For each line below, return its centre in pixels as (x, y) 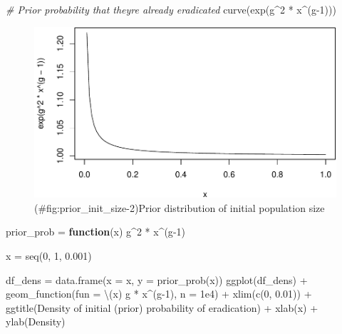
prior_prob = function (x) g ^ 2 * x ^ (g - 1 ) (95, 232)
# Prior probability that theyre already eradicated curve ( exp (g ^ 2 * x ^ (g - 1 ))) (171, 9)
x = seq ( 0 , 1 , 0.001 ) (49, 255)
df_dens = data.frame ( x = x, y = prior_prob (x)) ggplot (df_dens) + (157, 279)
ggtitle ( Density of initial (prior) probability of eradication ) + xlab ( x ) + (162, 307)
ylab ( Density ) (36, 322)
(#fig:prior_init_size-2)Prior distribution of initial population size (180, 207)
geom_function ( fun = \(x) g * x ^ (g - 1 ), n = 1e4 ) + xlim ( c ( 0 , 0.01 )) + (159, 294)
